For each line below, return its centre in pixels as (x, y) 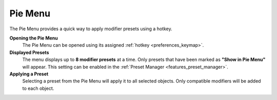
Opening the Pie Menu (34, 38)
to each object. (38, 88)
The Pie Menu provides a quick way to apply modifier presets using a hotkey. (91, 29)
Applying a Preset (29, 74)
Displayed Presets (29, 52)
